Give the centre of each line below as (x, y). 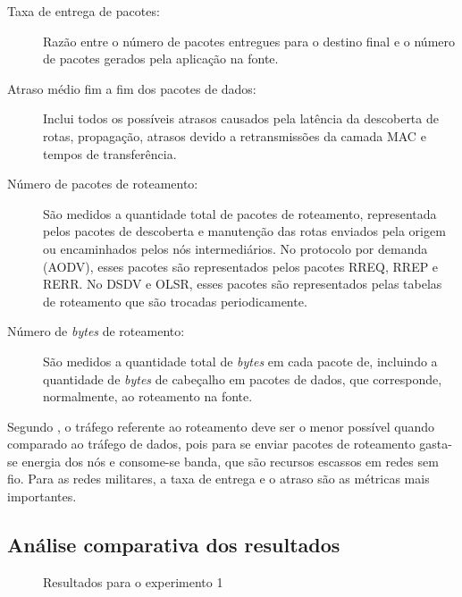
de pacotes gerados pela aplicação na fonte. (161, 59)
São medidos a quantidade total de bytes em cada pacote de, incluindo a (240, 361)
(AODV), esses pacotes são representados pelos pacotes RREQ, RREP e (241, 266)
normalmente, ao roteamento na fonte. (148, 396)
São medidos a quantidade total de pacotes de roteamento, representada (240, 213)
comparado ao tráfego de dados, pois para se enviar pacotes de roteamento (211, 444)
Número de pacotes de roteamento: (103, 184)
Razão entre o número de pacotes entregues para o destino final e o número (249, 41)
